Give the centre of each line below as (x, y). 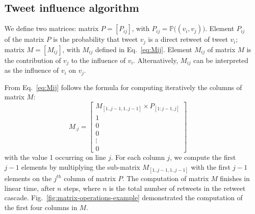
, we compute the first (203, 157)
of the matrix (24, 39)
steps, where (82, 188)
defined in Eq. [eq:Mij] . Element (144, 49)
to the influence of (98, 60)
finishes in (235, 178)
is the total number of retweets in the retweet (177, 188)
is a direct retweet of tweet (188, 39)
